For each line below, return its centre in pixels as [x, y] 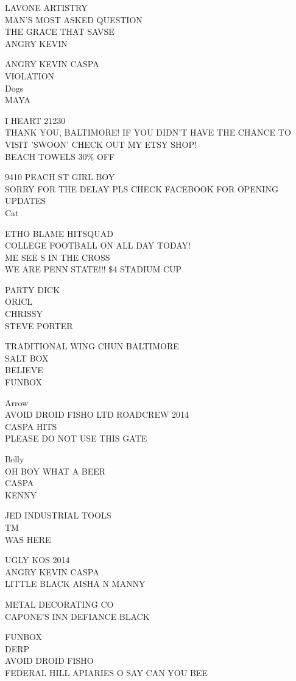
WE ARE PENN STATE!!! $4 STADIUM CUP [93, 269]
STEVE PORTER [39, 325]
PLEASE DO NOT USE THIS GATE [76, 438]
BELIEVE [24, 370]
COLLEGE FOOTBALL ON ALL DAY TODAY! [98, 245]
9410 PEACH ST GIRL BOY [60, 177]
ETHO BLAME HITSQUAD [59, 233]
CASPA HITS [31, 426]
